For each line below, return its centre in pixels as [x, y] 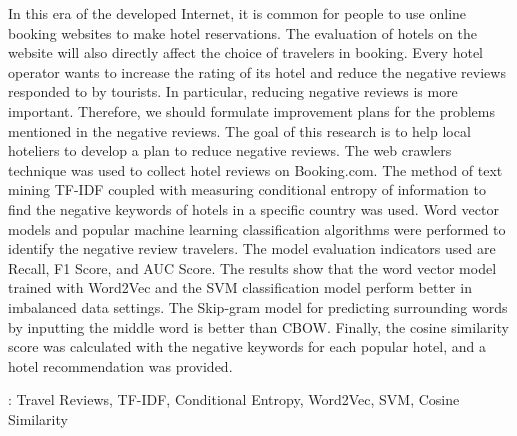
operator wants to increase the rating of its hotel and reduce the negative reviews [257, 71]
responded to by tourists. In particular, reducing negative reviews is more [233, 91]
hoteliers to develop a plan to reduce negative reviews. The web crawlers [230, 150]
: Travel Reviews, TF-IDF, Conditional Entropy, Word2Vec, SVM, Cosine [234, 399]
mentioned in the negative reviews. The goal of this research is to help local [239, 130]
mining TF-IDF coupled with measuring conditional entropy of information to [247, 189]
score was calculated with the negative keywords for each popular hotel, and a [247, 346]
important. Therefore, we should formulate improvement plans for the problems [252, 110]
